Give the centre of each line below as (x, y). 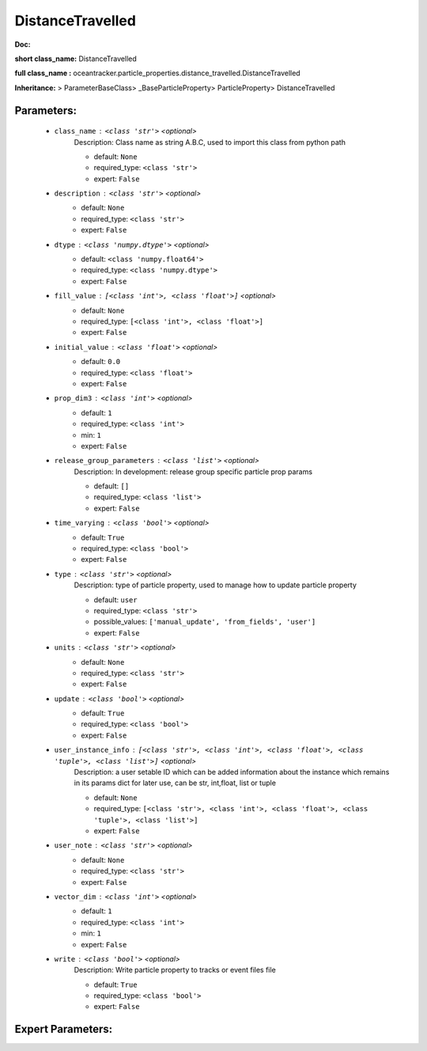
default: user (115, 599)
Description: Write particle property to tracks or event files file (175, 970)
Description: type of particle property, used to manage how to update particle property (215, 585)
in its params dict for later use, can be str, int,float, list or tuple (175, 783)
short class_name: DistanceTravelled (76, 59)
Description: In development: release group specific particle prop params (193, 472)
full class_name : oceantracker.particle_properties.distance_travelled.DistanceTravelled (157, 73)
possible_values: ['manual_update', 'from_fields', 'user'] (205, 622)
